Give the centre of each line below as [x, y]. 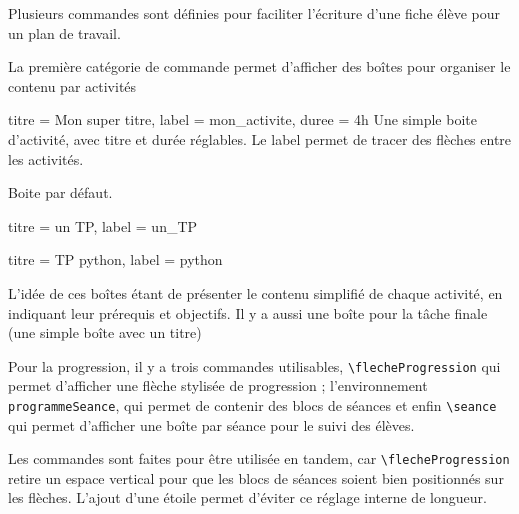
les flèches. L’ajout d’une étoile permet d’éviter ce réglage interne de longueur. [247, 497]
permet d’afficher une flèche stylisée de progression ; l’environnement [218, 385]
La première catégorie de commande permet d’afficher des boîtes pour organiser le [259, 66]
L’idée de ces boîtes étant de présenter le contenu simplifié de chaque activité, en [255, 292]
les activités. [46, 158]
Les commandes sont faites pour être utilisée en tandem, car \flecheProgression [259, 458]
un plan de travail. [64, 32]
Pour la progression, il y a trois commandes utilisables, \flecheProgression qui [254, 365]
